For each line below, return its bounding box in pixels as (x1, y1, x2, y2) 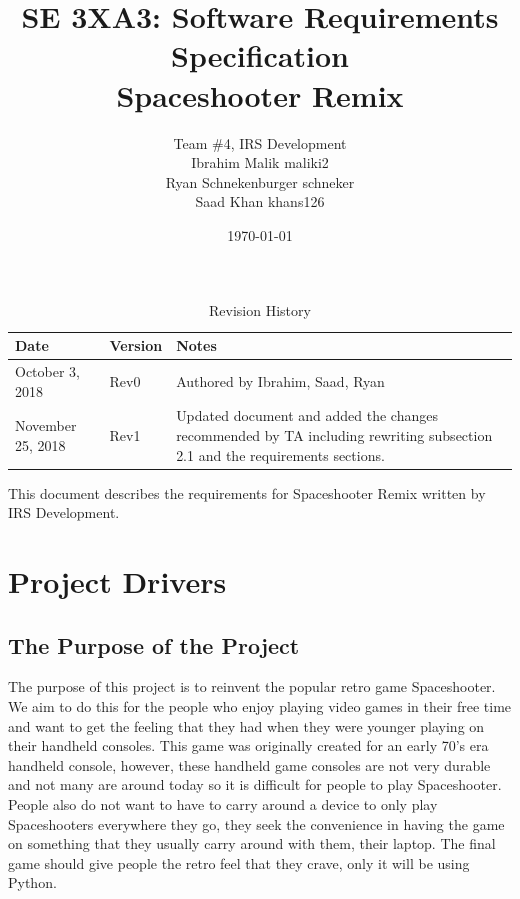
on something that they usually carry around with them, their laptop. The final (8, 833, 496, 854)
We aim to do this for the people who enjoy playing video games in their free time (8, 695, 512, 716)
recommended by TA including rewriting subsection (176, 424, 493, 445)
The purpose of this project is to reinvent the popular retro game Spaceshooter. (8, 676, 496, 697)
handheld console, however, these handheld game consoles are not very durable (8, 754, 491, 775)
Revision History (209, 300, 311, 321)
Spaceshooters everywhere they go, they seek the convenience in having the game (8, 813, 505, 834)
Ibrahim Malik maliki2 (191, 152, 329, 173)
